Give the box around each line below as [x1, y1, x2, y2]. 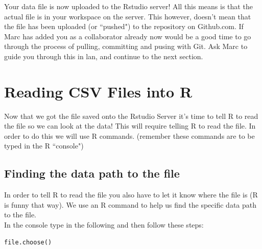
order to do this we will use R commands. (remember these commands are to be [4, 130, 255, 141]
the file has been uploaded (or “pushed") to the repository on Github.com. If [4, 21, 244, 32]
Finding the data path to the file [4, 165, 180, 181]
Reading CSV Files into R [4, 81, 193, 102]
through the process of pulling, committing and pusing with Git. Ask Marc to [4, 41, 248, 52]
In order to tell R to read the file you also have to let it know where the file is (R [4, 189, 258, 200]
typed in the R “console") [4, 140, 84, 151]
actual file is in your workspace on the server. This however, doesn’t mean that [4, 11, 251, 21]
